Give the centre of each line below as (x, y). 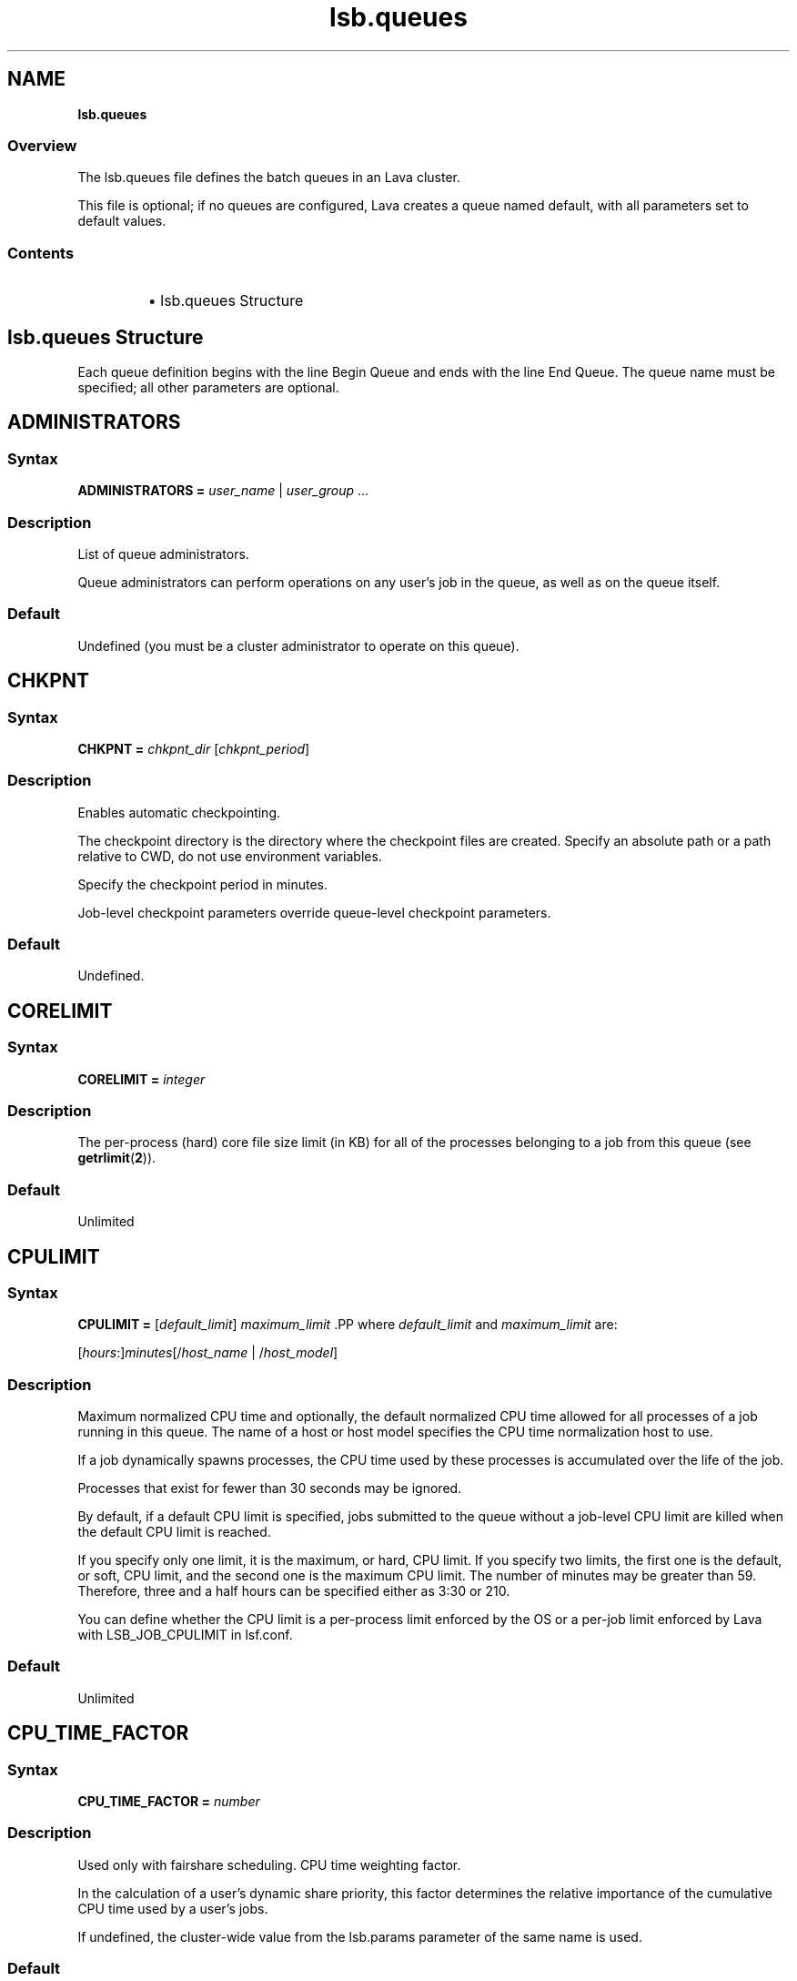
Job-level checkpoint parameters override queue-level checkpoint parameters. (314, 912)
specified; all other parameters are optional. (208, 387)
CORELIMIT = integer (141, 1079)
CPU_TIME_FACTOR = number (169, 1802)
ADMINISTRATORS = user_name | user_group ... (223, 491)
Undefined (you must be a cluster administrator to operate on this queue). (298, 645)
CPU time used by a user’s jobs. (173, 1908)
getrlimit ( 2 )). (117, 1158)
